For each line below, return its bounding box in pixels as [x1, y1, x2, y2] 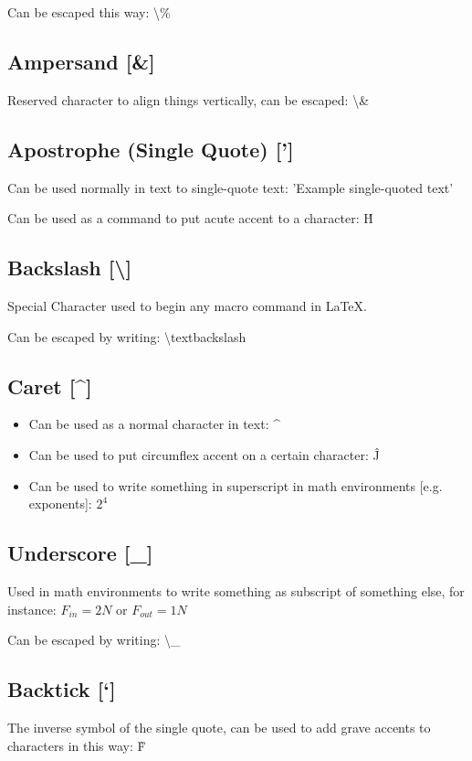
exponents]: [28, 494, 92, 513]
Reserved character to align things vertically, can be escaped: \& [7, 90, 370, 109]
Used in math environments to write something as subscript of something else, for [7, 581, 465, 600]
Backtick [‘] [7, 675, 116, 703]
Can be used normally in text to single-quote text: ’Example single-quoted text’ [7, 177, 454, 197]
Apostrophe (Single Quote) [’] [7, 134, 294, 163]
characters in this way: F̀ [7, 735, 146, 755]
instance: [7, 599, 57, 618]
